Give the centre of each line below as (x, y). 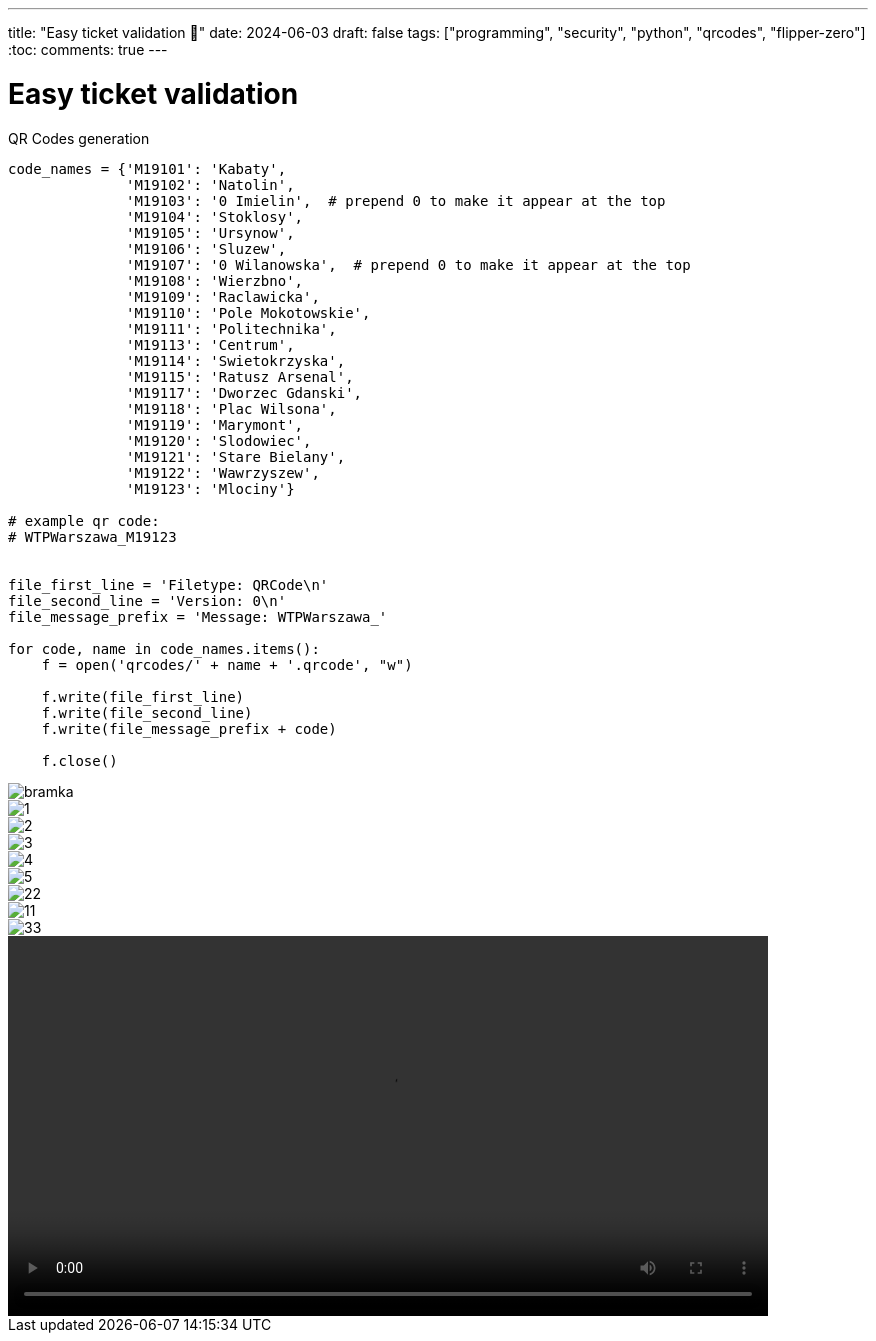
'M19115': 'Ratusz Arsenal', (240, 376)
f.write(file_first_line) (143, 696)
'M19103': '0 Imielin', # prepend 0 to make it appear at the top (396, 200)
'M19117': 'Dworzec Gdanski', (244, 392)
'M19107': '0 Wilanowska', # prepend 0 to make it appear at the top (408, 264)
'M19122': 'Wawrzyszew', (223, 472)
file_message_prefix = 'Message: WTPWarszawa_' (198, 616)
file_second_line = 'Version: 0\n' (147, 600)
